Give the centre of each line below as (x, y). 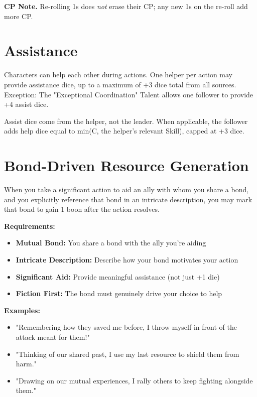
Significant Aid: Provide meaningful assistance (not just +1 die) (118, 276)
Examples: (22, 310)
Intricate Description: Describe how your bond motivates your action (127, 259)
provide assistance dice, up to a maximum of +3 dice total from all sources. (120, 84)
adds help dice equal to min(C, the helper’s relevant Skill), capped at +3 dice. (124, 131)
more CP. (19, 16)
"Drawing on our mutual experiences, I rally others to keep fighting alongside (134, 380)
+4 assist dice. (26, 104)
